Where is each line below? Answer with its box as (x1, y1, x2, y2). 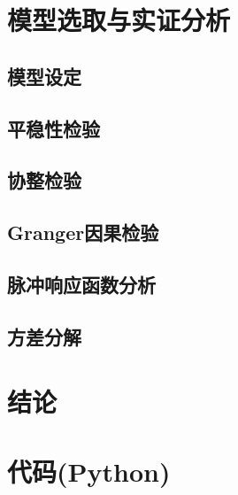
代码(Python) (7, 452, 171, 489)
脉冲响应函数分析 (7, 270, 156, 298)
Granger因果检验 (7, 219, 159, 246)
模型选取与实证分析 (7, 2, 231, 38)
